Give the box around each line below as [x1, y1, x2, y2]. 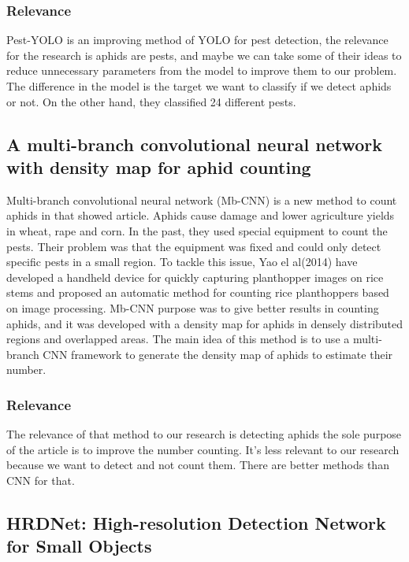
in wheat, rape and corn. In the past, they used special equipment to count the [6, 222, 388, 238]
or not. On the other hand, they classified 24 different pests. [6, 93, 296, 109]
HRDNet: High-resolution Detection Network [6, 510, 386, 534]
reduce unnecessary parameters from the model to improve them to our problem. [6, 62, 397, 79]
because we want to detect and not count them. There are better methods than [6, 457, 389, 473]
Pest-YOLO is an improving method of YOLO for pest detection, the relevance [6, 31, 389, 48]
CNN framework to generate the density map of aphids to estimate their [43, 346, 393, 362]
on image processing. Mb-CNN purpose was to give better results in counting [6, 299, 379, 316]
